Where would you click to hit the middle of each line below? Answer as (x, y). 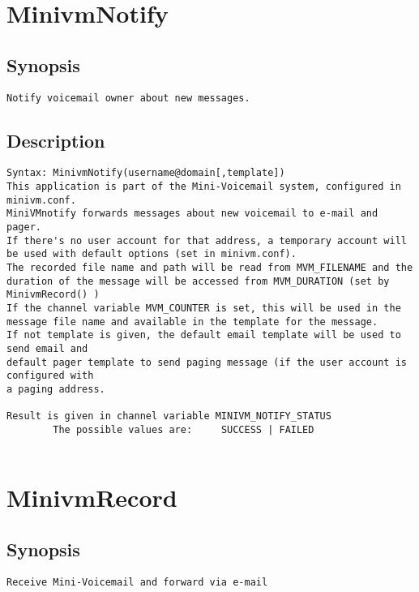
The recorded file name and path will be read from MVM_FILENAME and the (210, 268)
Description (56, 140)
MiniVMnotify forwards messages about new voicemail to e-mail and (192, 214)
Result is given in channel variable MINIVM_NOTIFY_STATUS (169, 416)
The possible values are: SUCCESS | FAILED (184, 429)
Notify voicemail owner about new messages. (128, 98)
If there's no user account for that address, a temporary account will (207, 240)
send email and (47, 348)
